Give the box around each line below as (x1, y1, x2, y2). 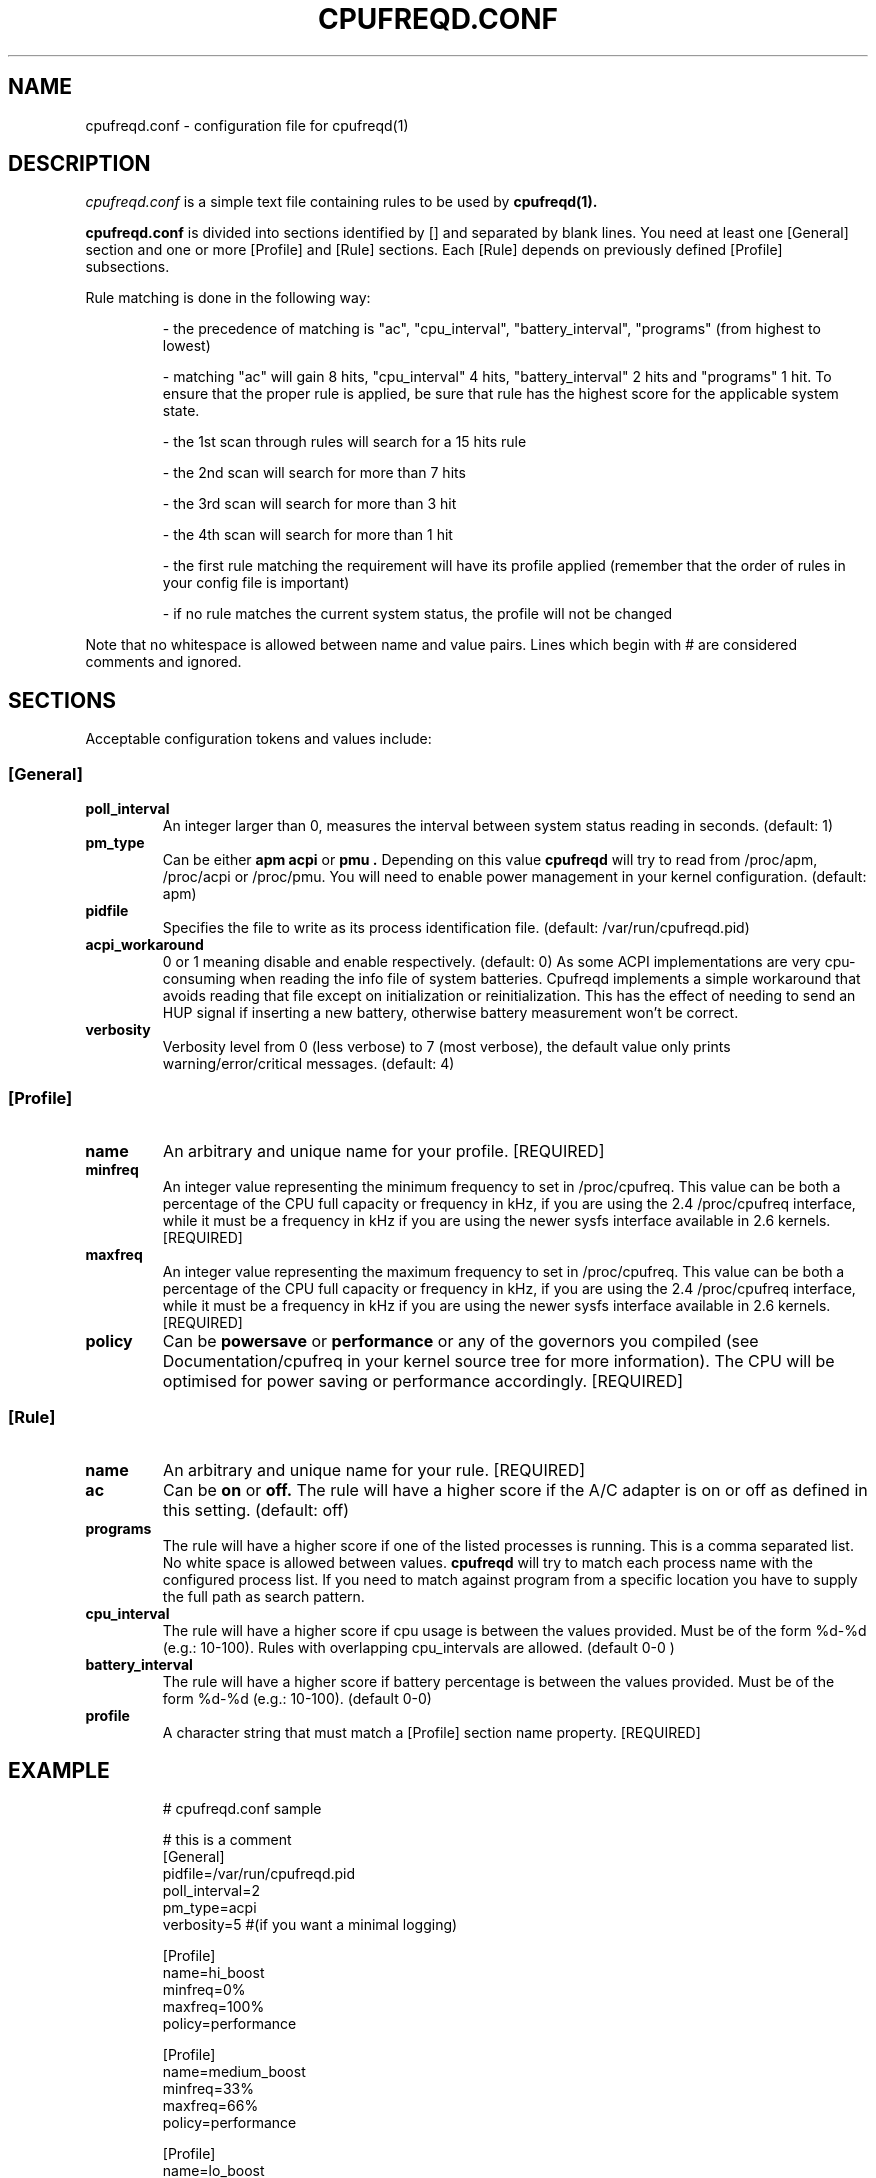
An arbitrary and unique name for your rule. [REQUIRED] (163, 1459, 586, 1480)
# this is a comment (162, 1831, 292, 1849)
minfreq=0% (162, 1981, 246, 1999)
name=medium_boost (162, 2063, 306, 2081)
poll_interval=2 (162, 1882, 261, 1900)
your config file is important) (162, 574, 350, 592)
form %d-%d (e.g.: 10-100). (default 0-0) (162, 1689, 432, 1707)
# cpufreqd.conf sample (162, 1800, 322, 1818)
